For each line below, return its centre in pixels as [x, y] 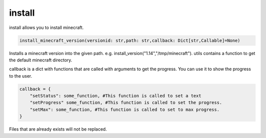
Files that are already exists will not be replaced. [58, 129]
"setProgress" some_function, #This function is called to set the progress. [126, 103]
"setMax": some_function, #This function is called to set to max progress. [125, 110]
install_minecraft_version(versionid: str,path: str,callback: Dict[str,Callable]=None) [130, 40]
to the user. [20, 76]
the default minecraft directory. [41, 60]
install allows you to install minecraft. [46, 28]
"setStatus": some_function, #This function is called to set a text [116, 96]
